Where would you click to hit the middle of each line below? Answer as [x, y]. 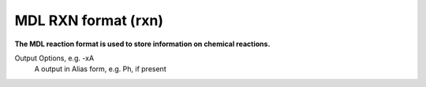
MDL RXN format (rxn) [89, 20]
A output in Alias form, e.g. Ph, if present [100, 69]
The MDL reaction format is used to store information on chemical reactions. [142, 44]
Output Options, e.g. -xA [54, 58]
